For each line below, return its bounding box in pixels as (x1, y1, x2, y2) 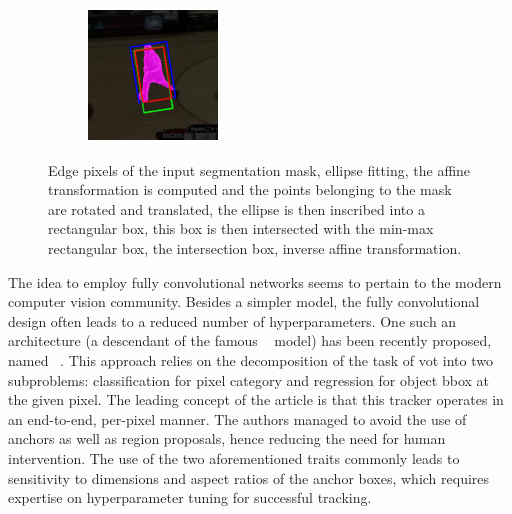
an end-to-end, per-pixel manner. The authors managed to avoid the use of (8, 408, 467, 429)
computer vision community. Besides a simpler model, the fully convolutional (8, 291, 480, 312)
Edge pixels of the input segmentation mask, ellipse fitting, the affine (48, 159, 471, 180)
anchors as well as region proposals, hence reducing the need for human (8, 428, 446, 449)
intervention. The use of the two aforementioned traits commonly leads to (8, 447, 460, 468)
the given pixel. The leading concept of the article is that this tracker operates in (8, 389, 504, 410)
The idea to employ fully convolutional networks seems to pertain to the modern (8, 271, 502, 292)
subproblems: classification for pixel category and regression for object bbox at (8, 369, 490, 390)
